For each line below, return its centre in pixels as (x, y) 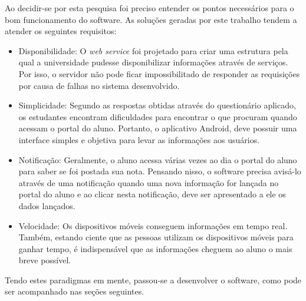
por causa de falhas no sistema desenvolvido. (99, 85)
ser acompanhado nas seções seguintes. (75, 291)
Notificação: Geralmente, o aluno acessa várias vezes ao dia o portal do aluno (158, 159)
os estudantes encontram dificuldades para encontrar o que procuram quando (158, 116)
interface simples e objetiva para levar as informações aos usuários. (139, 139)
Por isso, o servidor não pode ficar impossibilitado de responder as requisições (159, 73)
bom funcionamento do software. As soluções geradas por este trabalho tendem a (151, 19)
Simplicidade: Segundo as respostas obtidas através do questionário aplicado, (157, 105)
